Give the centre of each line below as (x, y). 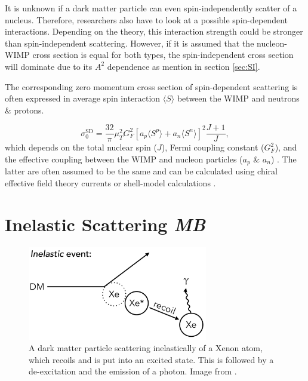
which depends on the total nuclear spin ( (81, 147)
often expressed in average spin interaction (83, 98)
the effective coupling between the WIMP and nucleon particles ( (124, 159)
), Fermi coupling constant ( (213, 147)
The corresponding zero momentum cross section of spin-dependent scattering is (151, 86)
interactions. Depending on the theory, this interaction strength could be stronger (154, 31)
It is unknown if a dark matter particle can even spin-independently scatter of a (151, 8)
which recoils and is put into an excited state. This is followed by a (151, 359)
